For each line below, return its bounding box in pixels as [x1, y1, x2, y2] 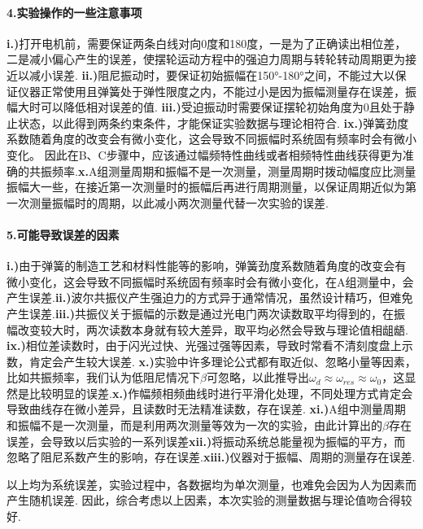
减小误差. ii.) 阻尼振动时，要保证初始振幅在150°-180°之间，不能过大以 [28, 66, 395, 83]
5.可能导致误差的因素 [7, 225, 120, 243]
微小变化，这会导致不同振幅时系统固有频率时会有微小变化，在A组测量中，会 [7, 273, 414, 290]
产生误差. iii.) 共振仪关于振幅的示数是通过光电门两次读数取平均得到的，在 [7, 304, 395, 321]
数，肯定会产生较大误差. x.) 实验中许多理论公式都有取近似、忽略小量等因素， [7, 352, 416, 369]
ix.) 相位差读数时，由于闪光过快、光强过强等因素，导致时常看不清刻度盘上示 [7, 337, 413, 354]
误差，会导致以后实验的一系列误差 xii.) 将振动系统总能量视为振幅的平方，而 [7, 432, 406, 449]
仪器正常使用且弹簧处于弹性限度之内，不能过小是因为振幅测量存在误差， [17, 82, 405, 99]
